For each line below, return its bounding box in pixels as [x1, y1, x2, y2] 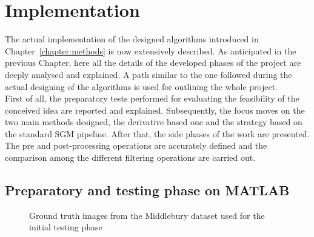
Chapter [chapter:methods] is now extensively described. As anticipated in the [5, 44, 296, 57]
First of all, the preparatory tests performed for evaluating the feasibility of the [5, 92, 299, 105]
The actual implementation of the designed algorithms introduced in [5, 33, 259, 45]
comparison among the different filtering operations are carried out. [5, 151, 256, 164]
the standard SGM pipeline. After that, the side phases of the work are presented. [5, 127, 310, 140]
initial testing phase [29, 221, 102, 233]
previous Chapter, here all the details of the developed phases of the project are [5, 56, 301, 69]
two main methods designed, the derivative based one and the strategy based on [5, 115, 302, 128]
